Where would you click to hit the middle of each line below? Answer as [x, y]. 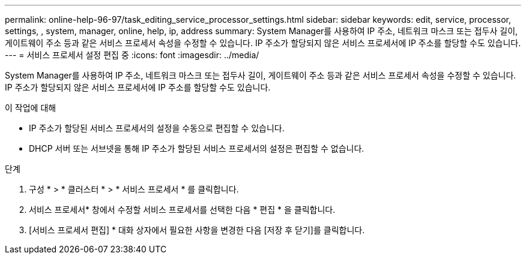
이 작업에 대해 [31, 108]
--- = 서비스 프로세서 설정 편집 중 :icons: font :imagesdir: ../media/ [132, 55]
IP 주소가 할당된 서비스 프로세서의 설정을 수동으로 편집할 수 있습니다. [157, 128]
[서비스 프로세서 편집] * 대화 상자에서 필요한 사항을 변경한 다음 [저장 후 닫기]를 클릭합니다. [197, 230]
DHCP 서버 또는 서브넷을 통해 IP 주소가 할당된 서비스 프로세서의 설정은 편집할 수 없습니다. [197, 148]
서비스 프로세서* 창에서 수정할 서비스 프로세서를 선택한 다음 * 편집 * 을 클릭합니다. [182, 210]
